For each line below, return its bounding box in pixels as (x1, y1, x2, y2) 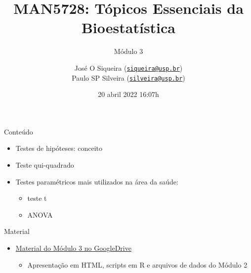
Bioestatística (81, 17, 176, 38)
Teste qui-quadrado (15, 160, 74, 170)
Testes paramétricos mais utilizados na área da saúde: (15, 176, 178, 186)
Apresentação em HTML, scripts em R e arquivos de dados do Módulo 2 (27, 259, 248, 270)
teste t (27, 193, 47, 203)
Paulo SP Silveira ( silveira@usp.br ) (72, 72, 185, 83)
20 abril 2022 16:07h (98, 89, 159, 99)
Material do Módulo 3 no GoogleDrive (15, 242, 131, 253)
